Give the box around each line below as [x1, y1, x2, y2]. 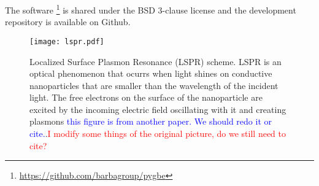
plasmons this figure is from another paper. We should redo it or [29, 115, 272, 128]
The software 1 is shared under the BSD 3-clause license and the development [5, 2, 296, 16]
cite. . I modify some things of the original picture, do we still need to [29, 127, 286, 140]
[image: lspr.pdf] [29, 37, 104, 46]
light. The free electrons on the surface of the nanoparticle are [29, 91, 263, 104]
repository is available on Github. [5, 15, 131, 28]
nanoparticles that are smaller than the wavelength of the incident [29, 79, 279, 91]
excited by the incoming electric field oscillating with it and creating [29, 103, 286, 115]
